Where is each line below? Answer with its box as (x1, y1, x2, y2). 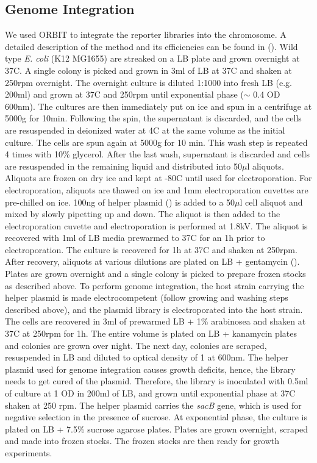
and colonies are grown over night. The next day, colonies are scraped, (5, 339, 267, 351)
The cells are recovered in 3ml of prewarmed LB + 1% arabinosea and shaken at (5, 315, 306, 328)
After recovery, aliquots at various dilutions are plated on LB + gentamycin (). (5, 255, 300, 268)
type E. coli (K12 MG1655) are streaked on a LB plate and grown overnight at (5, 52, 300, 65)
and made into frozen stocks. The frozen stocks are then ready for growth (5, 434, 280, 447)
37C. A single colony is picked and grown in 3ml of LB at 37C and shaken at (5, 63, 292, 76)
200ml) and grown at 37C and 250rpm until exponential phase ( (5, 88, 244, 101)
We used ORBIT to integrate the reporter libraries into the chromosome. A (5, 28, 287, 41)
